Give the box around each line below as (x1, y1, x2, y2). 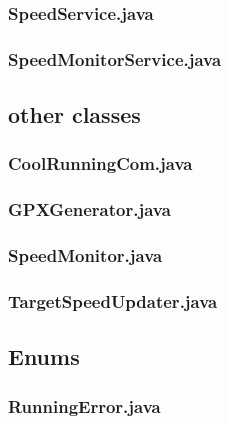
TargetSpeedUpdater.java (8, 288, 218, 313)
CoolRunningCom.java (8, 151, 193, 176)
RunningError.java (8, 393, 161, 418)
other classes (8, 99, 141, 130)
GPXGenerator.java (8, 197, 171, 222)
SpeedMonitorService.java (8, 46, 222, 71)
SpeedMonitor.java (8, 243, 163, 268)
